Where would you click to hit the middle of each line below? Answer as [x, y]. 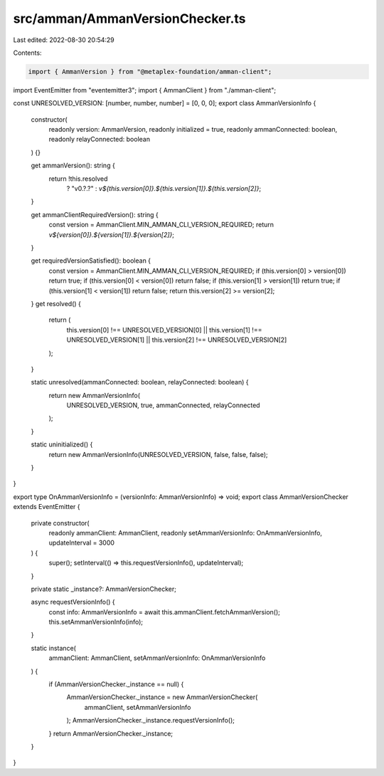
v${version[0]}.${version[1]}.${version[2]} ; [111, 234]
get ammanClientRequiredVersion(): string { [95, 214]
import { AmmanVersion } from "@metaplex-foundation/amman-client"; [150, 72]
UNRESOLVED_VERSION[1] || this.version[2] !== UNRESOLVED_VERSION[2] [177, 340]
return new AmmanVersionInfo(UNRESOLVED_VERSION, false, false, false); [158, 454]
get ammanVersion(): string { [73, 166]
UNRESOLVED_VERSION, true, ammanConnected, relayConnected [163, 405]
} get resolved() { [56, 303]
